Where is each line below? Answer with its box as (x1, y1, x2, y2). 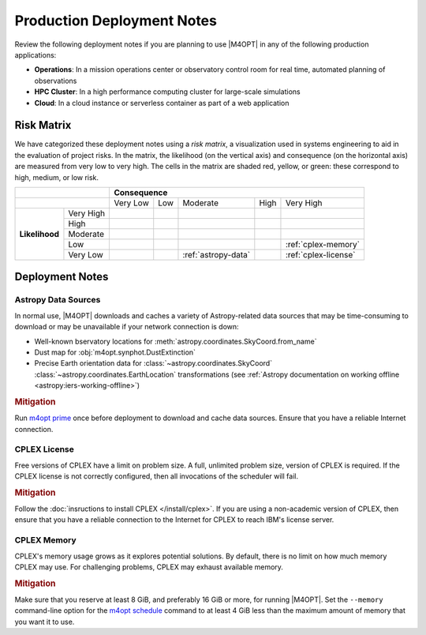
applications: (14, 50, 57, 59)
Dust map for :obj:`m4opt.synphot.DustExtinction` (34, 348, 196, 357)
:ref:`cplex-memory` (285, 239, 361, 250)
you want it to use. (14, 617, 75, 626)
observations (34, 76, 77, 85)
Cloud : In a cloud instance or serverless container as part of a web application (34, 98, 290, 107)
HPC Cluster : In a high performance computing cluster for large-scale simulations (34, 87, 301, 96)
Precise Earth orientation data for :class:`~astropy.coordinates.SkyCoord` (34, 359, 272, 368)
